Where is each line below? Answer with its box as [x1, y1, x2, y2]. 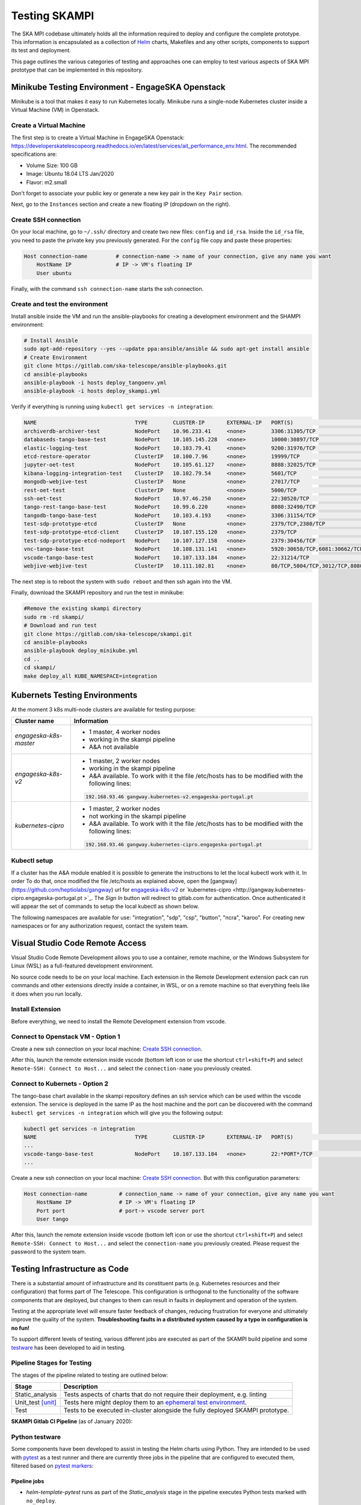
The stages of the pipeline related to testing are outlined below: [11, 1371, 168, 1379]
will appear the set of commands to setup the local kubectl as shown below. [11, 903, 200, 910]
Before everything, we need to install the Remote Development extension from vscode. [11, 1017, 227, 1025]
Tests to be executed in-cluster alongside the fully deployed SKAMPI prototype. [63, 1406, 289, 1415]
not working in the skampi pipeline [88, 812, 187, 821]
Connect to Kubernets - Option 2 [11, 1079, 108, 1088]
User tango [36, 1216, 69, 1223]
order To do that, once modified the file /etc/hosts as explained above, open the [11, 878, 209, 885]
